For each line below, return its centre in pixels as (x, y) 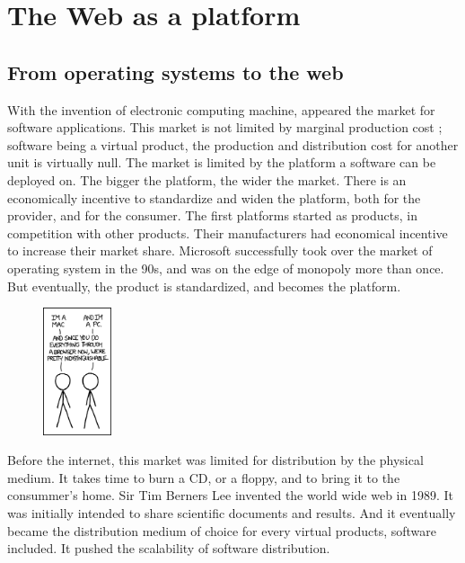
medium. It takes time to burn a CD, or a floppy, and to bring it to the (204, 477)
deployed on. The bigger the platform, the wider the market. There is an (207, 179)
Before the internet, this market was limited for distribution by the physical (215, 460)
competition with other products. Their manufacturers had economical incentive (228, 232)
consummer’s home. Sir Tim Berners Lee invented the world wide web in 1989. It (230, 495)
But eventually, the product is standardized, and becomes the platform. (204, 286)
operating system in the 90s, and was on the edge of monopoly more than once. (226, 268)
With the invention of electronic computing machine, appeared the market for (221, 109)
